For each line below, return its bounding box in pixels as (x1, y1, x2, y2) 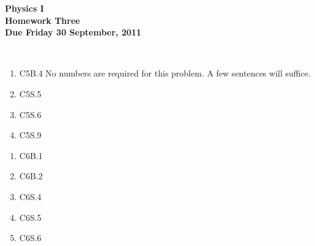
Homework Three (5, 13, 80, 26)
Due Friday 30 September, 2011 (5, 26, 141, 39)
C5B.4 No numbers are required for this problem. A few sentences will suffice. (19, 67, 311, 80)
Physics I (5, 2, 44, 14)
